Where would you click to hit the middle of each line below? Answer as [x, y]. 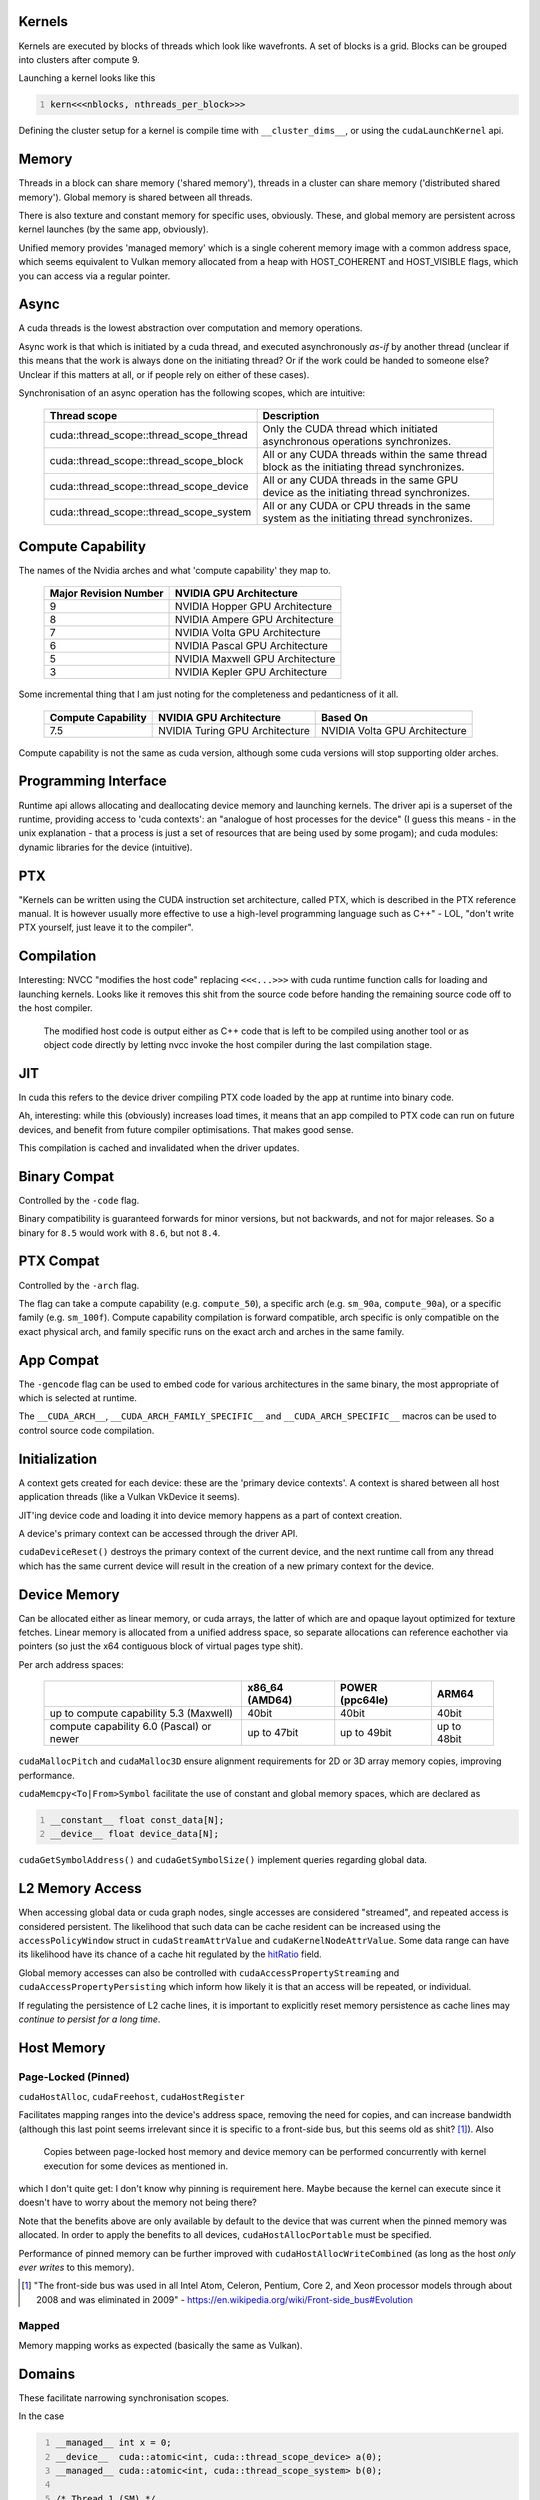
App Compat [59, 1360]
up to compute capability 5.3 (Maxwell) [141, 1713]
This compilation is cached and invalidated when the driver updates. [159, 1147]
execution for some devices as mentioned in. [136, 2166]
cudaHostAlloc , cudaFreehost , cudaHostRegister [131, 2097]
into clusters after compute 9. [79, 59]
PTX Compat [59, 1261]
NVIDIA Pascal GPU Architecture [252, 646]
